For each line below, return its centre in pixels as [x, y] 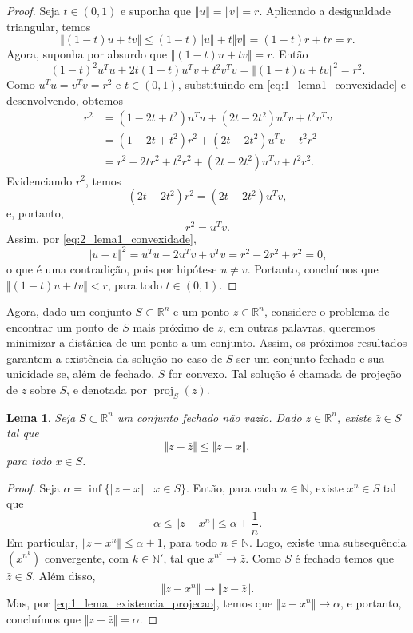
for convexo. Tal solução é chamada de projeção [285, 374]
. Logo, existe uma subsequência [328, 541]
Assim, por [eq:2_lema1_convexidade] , [101, 238]
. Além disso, [64, 575]
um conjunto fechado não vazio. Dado [209, 417]
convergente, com [87, 557]
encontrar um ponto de [63, 326]
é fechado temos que [344, 557]
